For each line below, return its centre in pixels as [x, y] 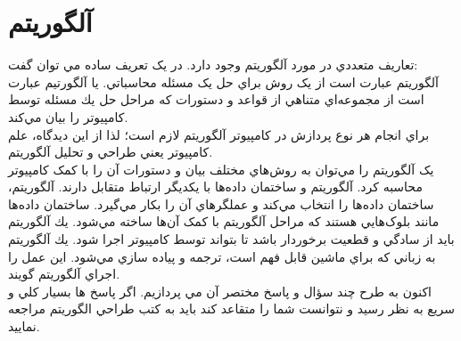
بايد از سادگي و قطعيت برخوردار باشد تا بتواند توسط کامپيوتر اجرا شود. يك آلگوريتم [231, 239]
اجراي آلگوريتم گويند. [64, 274]
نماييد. [24, 326]
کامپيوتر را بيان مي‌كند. [68, 116]
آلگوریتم [50, 22]
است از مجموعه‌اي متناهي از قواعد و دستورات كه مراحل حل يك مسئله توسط [216, 99]
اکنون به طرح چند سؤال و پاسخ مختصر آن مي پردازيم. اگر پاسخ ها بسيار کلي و [220, 291]
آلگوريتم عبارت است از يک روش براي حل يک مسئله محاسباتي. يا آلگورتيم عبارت [224, 81]
